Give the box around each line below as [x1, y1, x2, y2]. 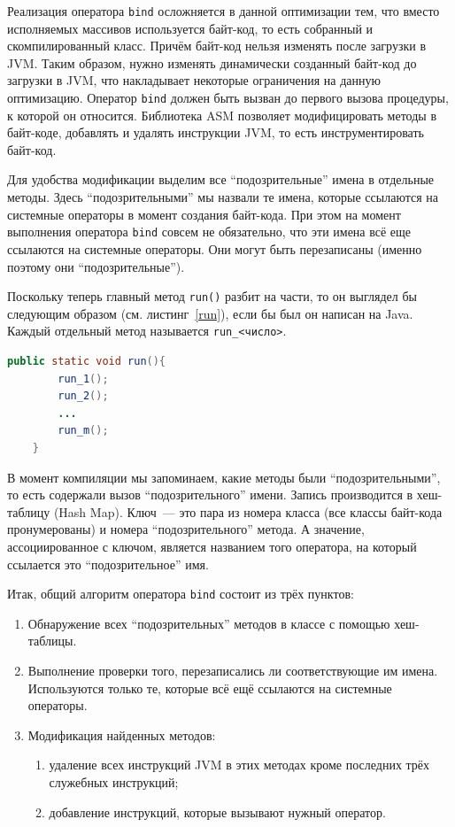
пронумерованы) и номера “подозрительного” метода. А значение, [7, 520, 365, 538]
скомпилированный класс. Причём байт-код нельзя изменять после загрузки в [7, 36, 427, 55]
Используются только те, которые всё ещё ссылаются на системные [27, 678, 392, 697]
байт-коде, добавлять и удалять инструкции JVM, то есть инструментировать [7, 123, 424, 142]
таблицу [7, 502, 50, 521]
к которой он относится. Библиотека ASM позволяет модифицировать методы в [7, 105, 437, 124]
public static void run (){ [7, 355, 166, 367]
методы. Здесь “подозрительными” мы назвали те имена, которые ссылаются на [7, 188, 438, 206]
